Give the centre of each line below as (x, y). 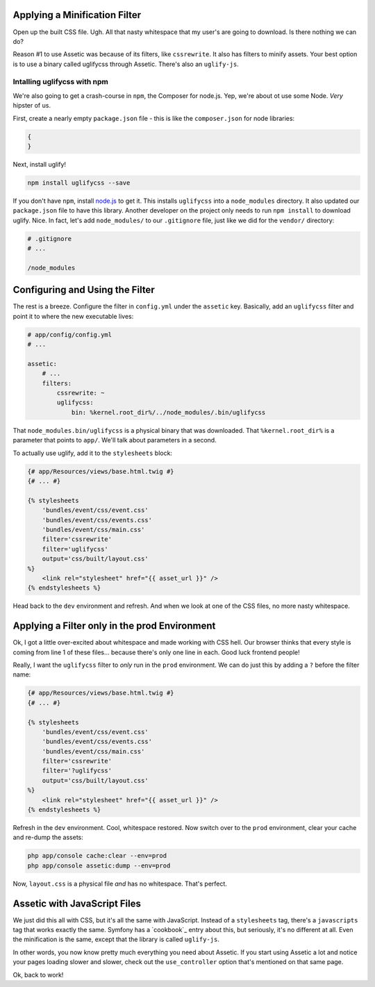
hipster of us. (32, 106)
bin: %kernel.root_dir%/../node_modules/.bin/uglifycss (168, 412)
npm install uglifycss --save (79, 183)
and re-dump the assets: (48, 838)
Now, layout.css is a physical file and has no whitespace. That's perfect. (120, 884)
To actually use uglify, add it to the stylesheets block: (93, 453)
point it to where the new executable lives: (73, 316)
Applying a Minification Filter (77, 15)
